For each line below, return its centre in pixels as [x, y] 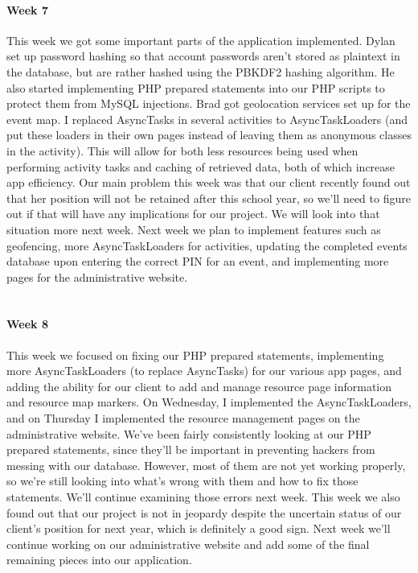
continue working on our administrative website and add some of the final [188, 544]
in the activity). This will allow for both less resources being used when [182, 150]
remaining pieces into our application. [99, 560]
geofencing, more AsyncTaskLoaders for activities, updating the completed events [207, 245]
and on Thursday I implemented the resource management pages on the [183, 418]
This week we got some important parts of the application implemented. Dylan [201, 40]
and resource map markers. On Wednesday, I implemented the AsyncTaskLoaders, [209, 402]
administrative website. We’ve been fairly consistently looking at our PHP [189, 433]
